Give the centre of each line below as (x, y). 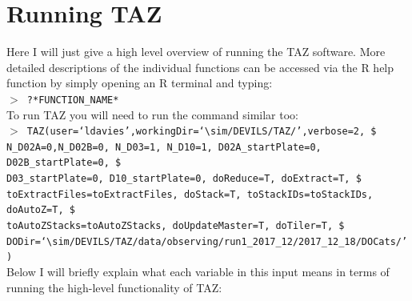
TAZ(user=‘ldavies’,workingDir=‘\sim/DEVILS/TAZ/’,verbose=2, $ (202, 132)
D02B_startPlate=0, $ (64, 163)
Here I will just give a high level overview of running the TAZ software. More (196, 52)
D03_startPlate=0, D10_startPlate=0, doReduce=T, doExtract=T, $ (184, 179)
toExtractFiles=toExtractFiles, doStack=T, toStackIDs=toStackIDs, (190, 194)
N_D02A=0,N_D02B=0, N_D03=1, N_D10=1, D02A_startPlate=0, (164, 147)
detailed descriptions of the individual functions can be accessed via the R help (200, 67)
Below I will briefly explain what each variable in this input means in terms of (198, 272)
